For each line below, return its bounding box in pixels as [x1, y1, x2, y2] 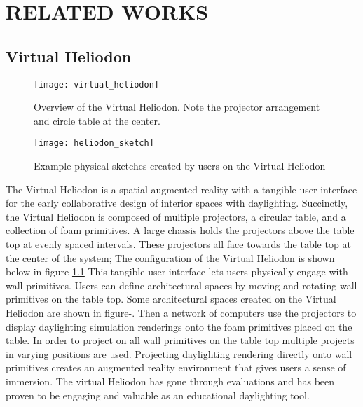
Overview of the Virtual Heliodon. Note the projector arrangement [34, 99, 320, 114]
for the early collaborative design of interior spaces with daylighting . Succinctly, [6, 195, 348, 210]
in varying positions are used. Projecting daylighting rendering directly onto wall [6, 346, 352, 361]
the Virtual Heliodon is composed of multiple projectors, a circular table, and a [6, 209, 346, 223]
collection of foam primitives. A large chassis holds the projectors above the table [6, 223, 355, 237]
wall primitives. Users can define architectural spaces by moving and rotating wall [6, 277, 357, 292]
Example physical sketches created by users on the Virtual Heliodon [34, 158, 326, 173]
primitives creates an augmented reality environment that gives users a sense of [6, 360, 346, 375]
